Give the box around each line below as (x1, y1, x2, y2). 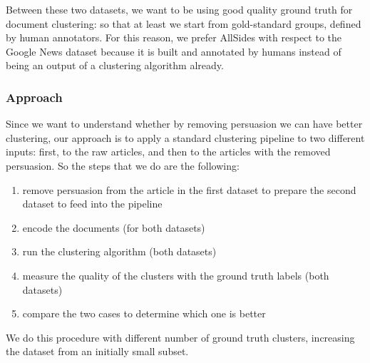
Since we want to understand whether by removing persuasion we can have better (6, 116, 363, 131)
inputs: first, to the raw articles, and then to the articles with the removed (6, 144, 331, 159)
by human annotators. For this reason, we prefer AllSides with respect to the (6, 30, 341, 45)
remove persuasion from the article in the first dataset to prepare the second (22, 182, 356, 197)
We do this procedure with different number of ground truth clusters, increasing (6, 329, 355, 344)
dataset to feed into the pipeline (22, 196, 163, 211)
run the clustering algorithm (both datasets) (22, 244, 217, 259)
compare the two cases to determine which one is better (22, 306, 266, 321)
